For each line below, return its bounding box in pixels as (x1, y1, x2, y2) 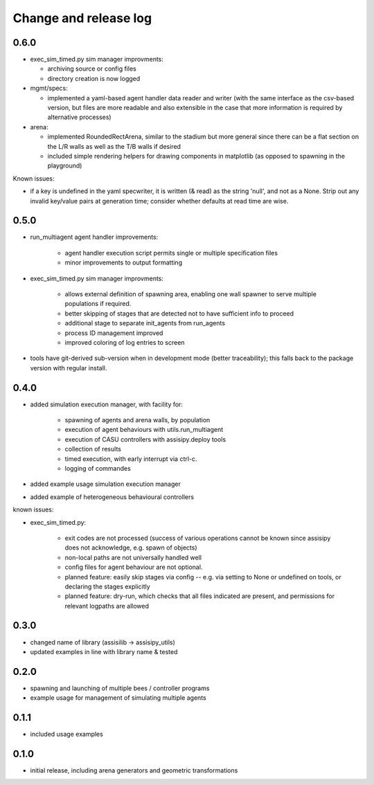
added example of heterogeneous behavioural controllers (30, 492, 194, 501)
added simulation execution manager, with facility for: (30, 400, 184, 408)
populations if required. (64, 300, 132, 308)
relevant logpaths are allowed (64, 602, 149, 610)
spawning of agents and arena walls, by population (64, 416, 211, 424)
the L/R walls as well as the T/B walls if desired (47, 142, 181, 150)
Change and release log (12, 10, 152, 26)
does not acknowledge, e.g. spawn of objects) (64, 543, 197, 552)
